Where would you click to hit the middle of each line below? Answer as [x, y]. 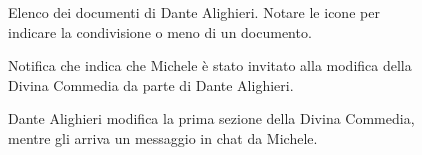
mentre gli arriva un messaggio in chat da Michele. [163, 137]
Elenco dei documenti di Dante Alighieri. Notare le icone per [194, 12]
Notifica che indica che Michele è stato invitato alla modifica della [210, 65]
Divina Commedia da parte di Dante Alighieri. [151, 84]
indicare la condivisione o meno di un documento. [160, 31]
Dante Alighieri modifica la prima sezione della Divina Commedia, [211, 118]
